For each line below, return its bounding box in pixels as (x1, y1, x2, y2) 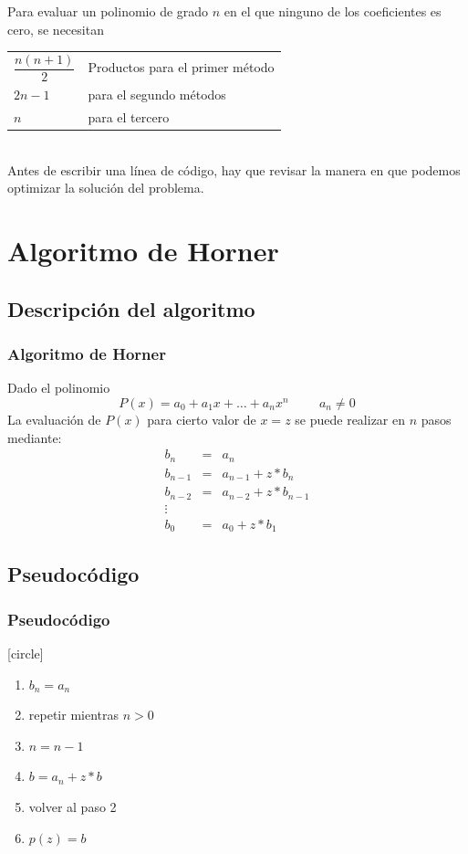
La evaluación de (7, 409, 101, 428)
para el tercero (88, 108, 170, 127)
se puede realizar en (295, 409, 405, 428)
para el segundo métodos (88, 85, 226, 104)
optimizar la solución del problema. (7, 178, 204, 197)
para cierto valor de (147, 409, 256, 428)
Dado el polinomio (7, 378, 110, 397)
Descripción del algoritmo (7, 294, 255, 322)
